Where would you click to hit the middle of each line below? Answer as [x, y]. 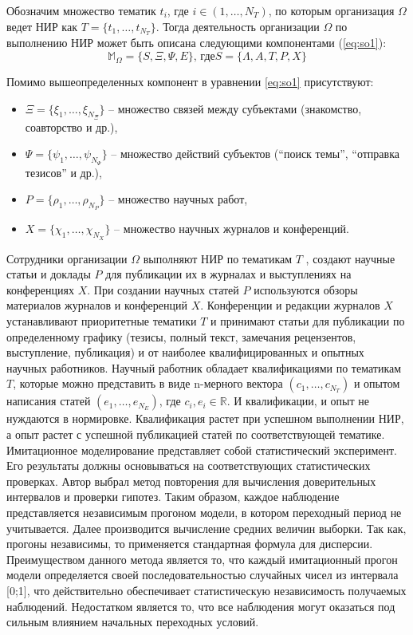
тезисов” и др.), [63, 172]
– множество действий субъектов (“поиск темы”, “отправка [255, 154]
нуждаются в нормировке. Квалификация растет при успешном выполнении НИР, [205, 418]
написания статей [49, 401]
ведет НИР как [42, 26]
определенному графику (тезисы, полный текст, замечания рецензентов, [181, 336]
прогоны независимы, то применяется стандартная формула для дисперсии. [190, 544]
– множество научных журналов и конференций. [232, 229]
